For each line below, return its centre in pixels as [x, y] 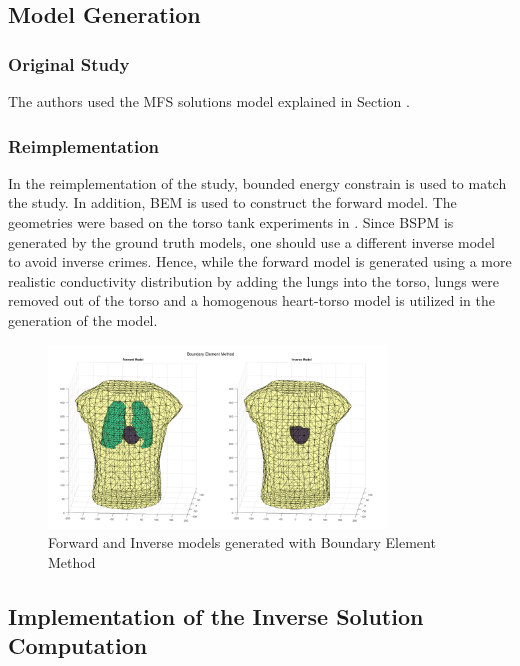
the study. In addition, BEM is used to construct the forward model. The [232, 202]
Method [72, 561]
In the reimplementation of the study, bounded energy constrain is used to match [257, 182]
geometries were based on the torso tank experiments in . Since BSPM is [231, 222]
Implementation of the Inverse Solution [216, 615]
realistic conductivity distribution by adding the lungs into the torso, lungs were [253, 280]
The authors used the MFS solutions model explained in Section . [209, 101]
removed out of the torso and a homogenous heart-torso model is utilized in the [251, 300]
